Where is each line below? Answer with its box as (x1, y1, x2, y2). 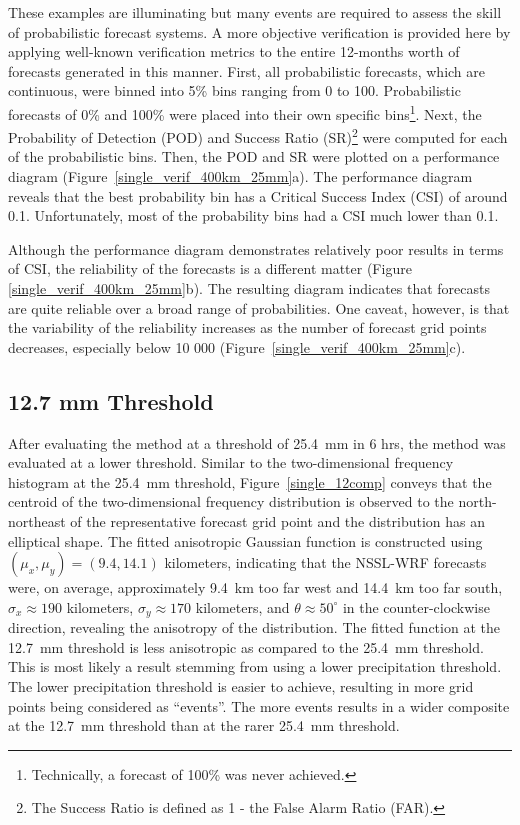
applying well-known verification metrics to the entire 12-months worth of (8, 41, 460, 62)
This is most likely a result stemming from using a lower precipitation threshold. (8, 656, 502, 677)
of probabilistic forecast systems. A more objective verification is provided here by (8, 21, 511, 42)
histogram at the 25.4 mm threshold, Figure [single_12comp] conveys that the (8, 471, 492, 492)
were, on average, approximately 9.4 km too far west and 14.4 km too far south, (8, 577, 503, 598)
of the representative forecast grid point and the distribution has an (70, 510, 486, 531)
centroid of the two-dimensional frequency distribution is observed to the (8, 491, 454, 512)
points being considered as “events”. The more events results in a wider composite (8, 695, 510, 716)
